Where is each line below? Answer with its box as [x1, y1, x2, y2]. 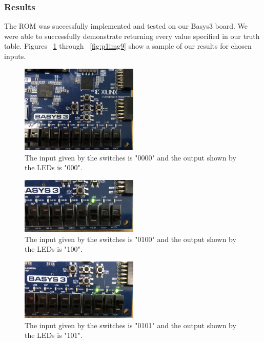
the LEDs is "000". [25, 162, 83, 173]
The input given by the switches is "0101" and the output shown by [25, 319, 236, 330]
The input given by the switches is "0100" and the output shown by [25, 233, 236, 244]
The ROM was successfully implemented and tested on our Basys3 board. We [4, 21, 248, 31]
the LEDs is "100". [25, 244, 83, 254]
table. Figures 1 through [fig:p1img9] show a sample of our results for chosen [4, 41, 252, 51]
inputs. [4, 51, 26, 61]
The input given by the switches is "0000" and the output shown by [25, 152, 236, 163]
